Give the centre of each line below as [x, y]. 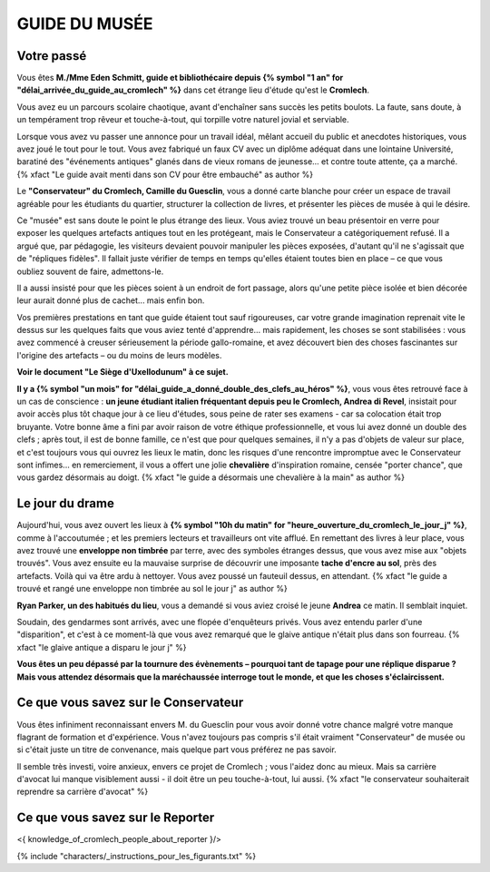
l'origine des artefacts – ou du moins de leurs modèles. [119, 355]
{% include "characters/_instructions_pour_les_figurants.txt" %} [137, 856]
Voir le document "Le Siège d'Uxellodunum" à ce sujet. [122, 372]
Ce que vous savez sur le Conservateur [130, 703]
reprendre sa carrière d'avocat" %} [83, 792]
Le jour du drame [66, 504]
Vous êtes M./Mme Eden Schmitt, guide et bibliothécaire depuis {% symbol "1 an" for [180, 78]
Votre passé [52, 56]
